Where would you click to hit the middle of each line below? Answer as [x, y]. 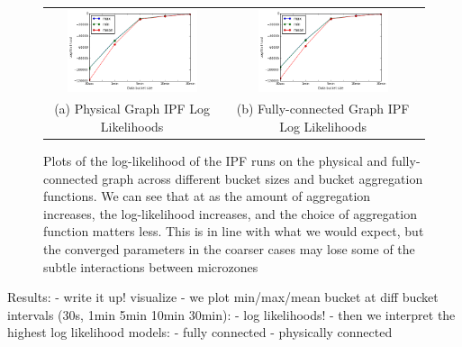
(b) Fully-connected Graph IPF [323, 109]
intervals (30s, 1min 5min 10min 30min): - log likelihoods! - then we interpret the [231, 314]
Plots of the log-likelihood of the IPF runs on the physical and [216, 161]
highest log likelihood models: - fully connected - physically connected [200, 332]
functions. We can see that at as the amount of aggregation [207, 196]
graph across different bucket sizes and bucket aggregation [263, 178]
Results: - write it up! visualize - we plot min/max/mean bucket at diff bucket [223, 297]
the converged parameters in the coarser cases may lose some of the [229, 249]
